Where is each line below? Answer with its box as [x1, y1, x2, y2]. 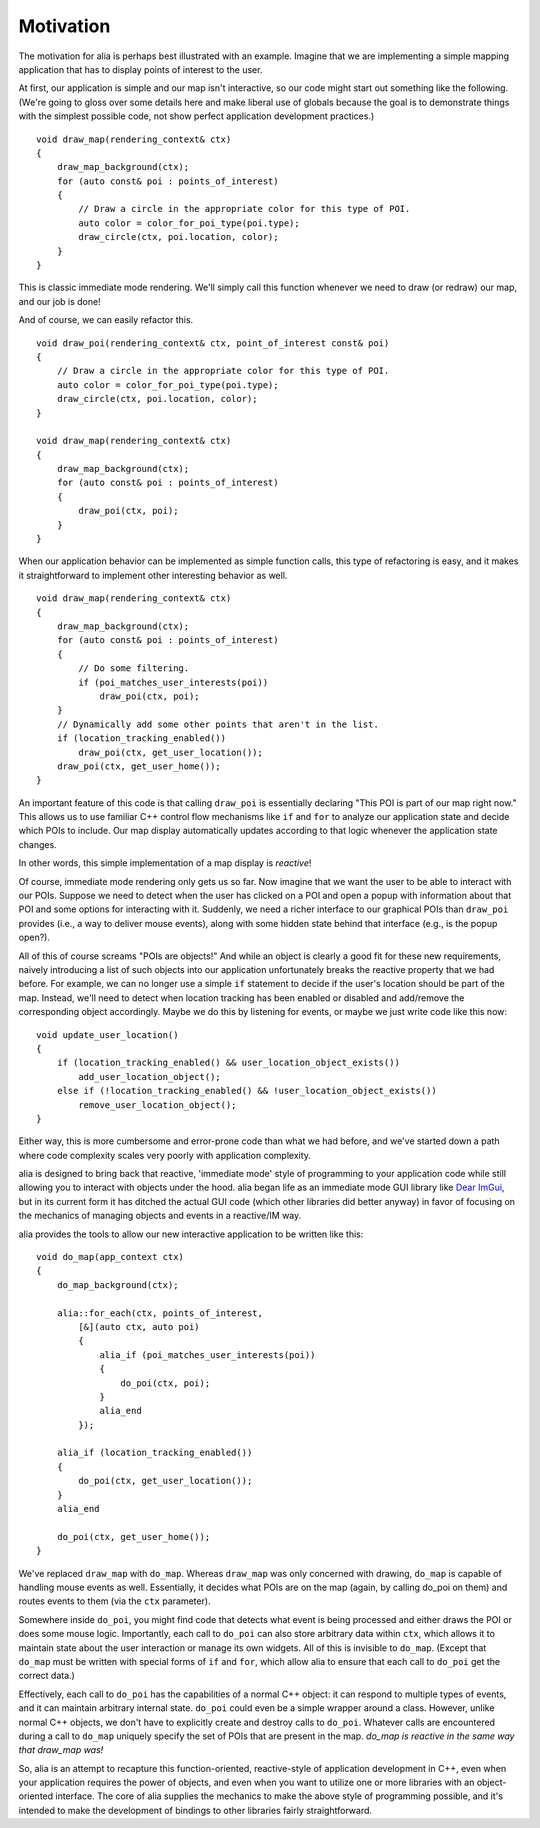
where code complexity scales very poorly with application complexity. [18, 1149, 312, 1161]
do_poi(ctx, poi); [120, 1377, 211, 1389]
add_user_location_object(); [78, 1071, 222, 1082]
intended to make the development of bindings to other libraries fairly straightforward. [18, 1804, 373, 1816]
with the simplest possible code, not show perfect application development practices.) [18, 110, 375, 122]
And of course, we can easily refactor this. [18, 314, 194, 326]
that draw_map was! [18, 1744, 104, 1756]
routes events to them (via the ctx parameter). [18, 1595, 211, 1607]
